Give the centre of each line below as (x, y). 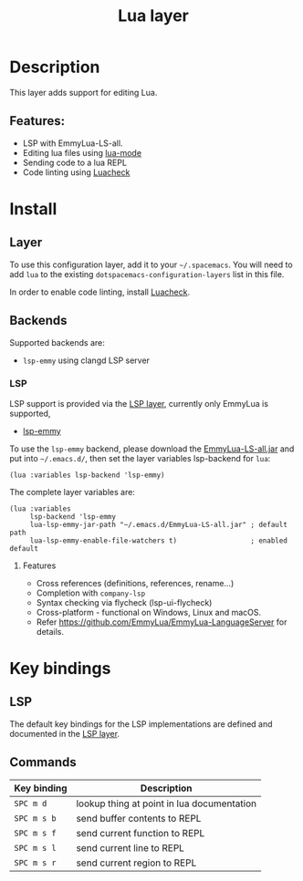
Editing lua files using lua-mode (82, 152)
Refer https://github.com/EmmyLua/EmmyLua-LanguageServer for (162, 622)
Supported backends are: (57, 342)
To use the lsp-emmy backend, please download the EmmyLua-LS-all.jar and (152, 449)
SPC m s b (35, 818)
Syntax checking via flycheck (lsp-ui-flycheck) (124, 602)
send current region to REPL (136, 863)
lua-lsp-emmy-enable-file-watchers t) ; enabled (158, 540)
